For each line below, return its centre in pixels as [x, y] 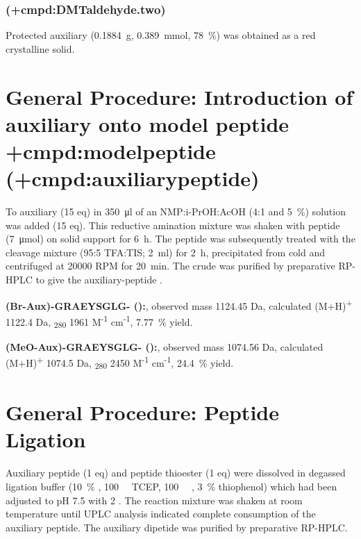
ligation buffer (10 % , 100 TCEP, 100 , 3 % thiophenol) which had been [171, 486]
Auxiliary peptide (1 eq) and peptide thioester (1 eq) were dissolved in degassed [176, 473]
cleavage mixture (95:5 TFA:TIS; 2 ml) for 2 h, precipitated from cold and [166, 252]
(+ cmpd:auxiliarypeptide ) [133, 178]
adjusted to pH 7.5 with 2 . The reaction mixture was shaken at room [154, 500]
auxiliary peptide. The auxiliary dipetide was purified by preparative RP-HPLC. [177, 527]
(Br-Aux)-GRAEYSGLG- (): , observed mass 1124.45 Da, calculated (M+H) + [179, 304]
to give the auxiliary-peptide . [99, 280]
